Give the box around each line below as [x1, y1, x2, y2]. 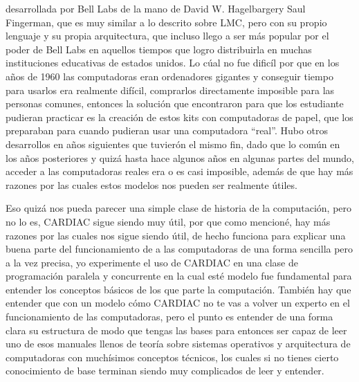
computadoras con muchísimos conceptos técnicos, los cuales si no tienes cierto [6, 349, 339, 364]
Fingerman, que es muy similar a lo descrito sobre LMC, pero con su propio [6, 15, 327, 29]
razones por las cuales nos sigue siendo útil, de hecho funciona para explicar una [6, 228, 346, 242]
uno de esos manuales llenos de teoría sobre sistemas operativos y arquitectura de [6, 336, 351, 351]
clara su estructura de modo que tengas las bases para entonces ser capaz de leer [6, 322, 347, 337]
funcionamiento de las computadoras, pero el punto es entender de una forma [6, 309, 333, 324]
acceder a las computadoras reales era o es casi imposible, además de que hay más [6, 164, 353, 179]
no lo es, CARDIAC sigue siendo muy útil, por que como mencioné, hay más [6, 214, 331, 228]
